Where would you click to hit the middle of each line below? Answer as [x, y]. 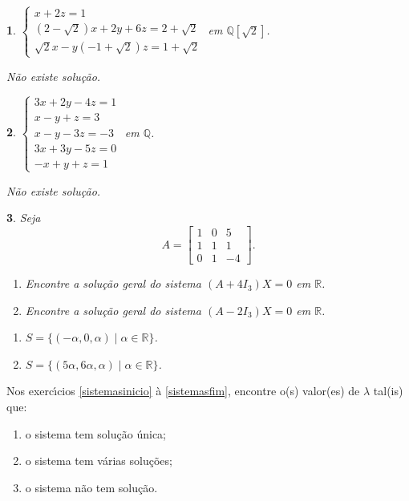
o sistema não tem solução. [91, 487]
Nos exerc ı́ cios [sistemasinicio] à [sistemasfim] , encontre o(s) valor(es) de [183, 391]
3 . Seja [24, 218]
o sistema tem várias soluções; [99, 461]
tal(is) [388, 391]
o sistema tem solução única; [95, 433]
